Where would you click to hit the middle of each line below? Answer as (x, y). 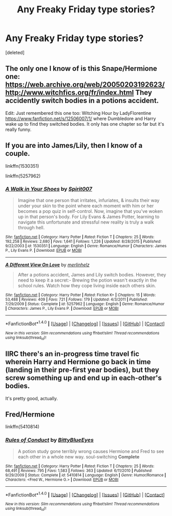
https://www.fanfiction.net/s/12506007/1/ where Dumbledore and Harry (81, 118)
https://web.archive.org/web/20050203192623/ (85, 85)
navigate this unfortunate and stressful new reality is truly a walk (86, 222)
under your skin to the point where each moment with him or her (86, 206)
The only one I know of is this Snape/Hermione (81, 68)
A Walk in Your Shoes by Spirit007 (49, 189)
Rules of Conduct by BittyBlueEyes (49, 440)
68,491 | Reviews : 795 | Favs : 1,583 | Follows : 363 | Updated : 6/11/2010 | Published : (79, 470)
